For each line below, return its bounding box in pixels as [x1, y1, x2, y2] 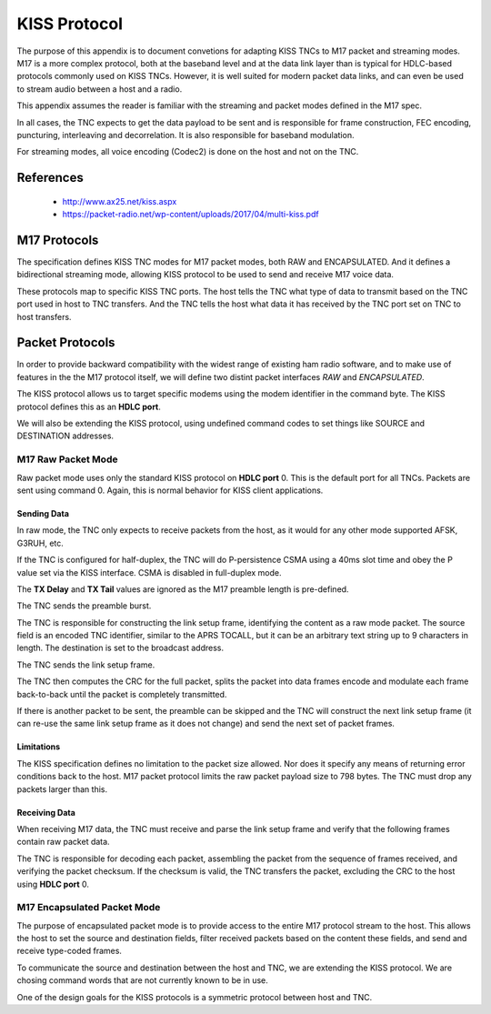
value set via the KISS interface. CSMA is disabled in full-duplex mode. [16, 567, 282, 577]
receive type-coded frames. [16, 946, 123, 957]
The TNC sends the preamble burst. [16, 600, 152, 611]
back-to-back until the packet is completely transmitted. [16, 688, 227, 699]
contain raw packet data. [16, 837, 110, 848]
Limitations [16, 741, 61, 752]
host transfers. [16, 311, 72, 322]
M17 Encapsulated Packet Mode [16, 901, 161, 914]
